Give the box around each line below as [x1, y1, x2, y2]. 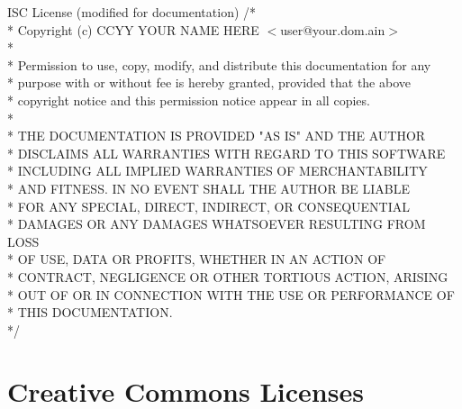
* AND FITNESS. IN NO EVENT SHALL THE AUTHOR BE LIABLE [7, 178, 411, 197]
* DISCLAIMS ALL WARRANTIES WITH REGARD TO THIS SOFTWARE [7, 143, 446, 162]
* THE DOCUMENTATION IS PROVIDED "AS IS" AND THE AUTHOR [7, 126, 426, 145]
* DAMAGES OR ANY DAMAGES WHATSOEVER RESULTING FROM [7, 214, 426, 233]
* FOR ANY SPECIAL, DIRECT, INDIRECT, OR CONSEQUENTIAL [7, 196, 411, 215]
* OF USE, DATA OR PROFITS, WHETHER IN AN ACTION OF [7, 250, 386, 268]
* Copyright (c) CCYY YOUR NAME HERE [7, 20, 259, 39]
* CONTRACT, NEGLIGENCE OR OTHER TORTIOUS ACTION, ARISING [7, 267, 448, 286]
